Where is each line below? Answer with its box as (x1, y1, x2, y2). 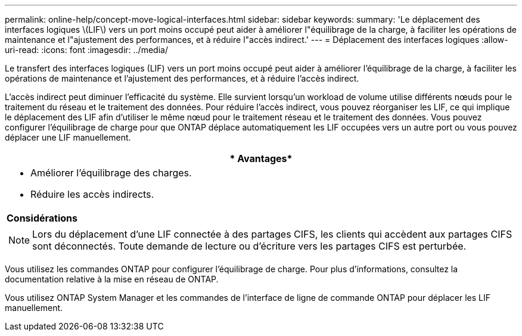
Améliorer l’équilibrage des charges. (30, 167, 192, 179)
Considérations (7, 212, 78, 224)
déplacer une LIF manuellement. (5, 132, 131, 142)
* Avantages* (229, 153, 293, 164)
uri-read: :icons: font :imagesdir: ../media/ (5, 45, 168, 55)
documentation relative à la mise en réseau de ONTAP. (5, 274, 219, 284)
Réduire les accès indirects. (30, 188, 154, 200)
